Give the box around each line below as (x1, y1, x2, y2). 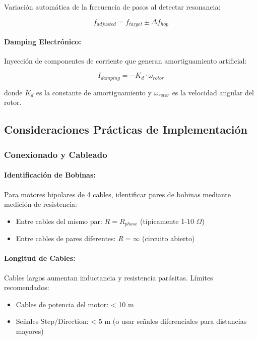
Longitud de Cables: (4, 253, 76, 263)
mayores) (16, 325, 44, 336)
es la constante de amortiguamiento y (36, 87, 152, 97)
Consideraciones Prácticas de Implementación (4, 122, 247, 137)
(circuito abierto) (142, 233, 195, 244)
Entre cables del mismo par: (16, 215, 102, 226)
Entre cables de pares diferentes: (16, 233, 116, 244)
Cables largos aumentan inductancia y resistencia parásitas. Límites (4, 272, 213, 282)
